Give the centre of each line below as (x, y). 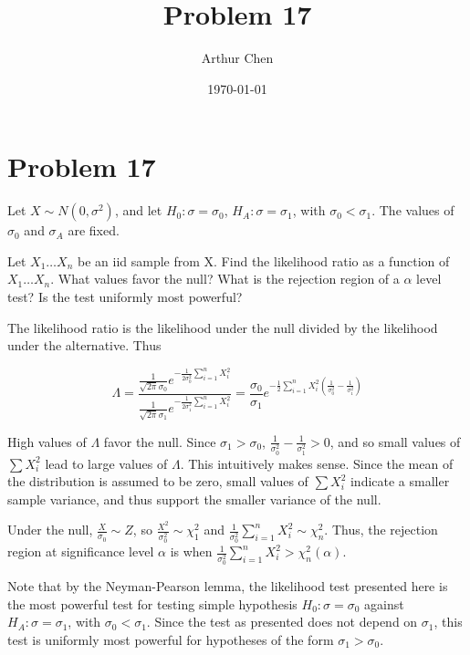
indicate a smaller (400, 481)
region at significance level (81, 551)
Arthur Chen (237, 58)
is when (191, 551)
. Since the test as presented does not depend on (282, 622)
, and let (138, 210)
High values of (47, 441)
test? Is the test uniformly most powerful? (125, 297)
